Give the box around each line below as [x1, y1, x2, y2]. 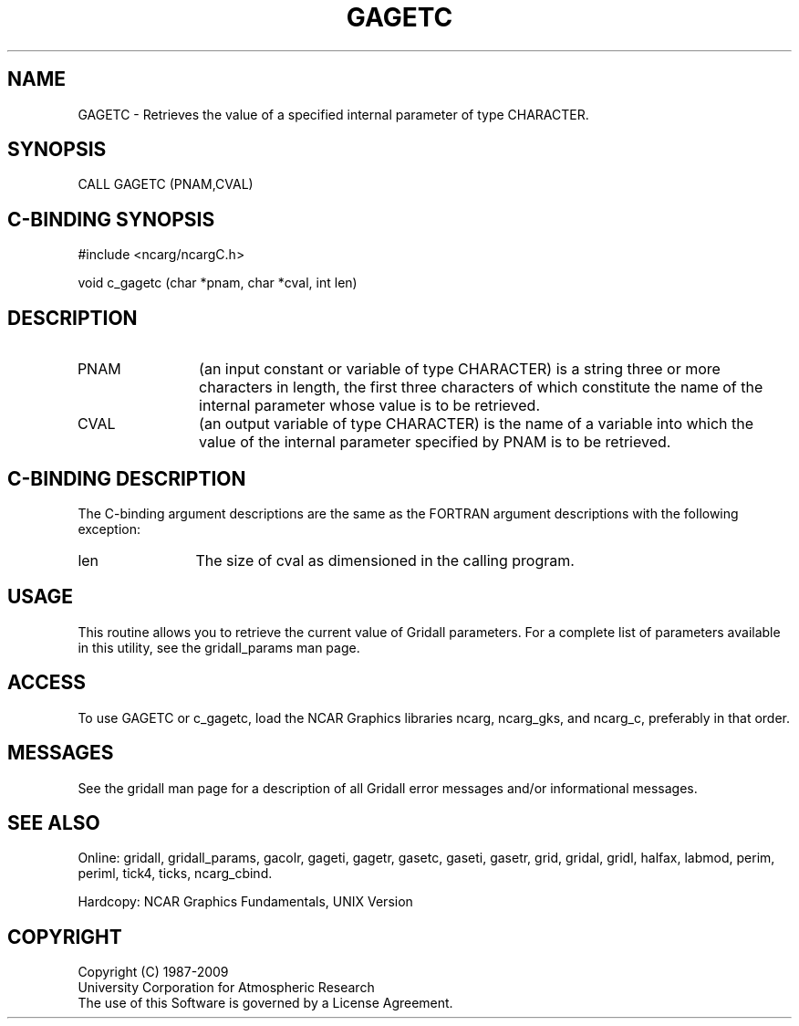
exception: [78, 520, 140, 537]
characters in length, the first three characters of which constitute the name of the [199, 378, 763, 397]
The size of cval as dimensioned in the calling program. [195, 550, 575, 570]
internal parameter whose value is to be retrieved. [199, 396, 541, 415]
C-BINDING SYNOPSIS [7, 207, 215, 231]
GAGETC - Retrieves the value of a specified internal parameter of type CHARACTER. [78, 106, 589, 122]
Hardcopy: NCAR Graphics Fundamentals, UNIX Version [78, 894, 413, 910]
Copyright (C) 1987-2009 [78, 964, 229, 980]
